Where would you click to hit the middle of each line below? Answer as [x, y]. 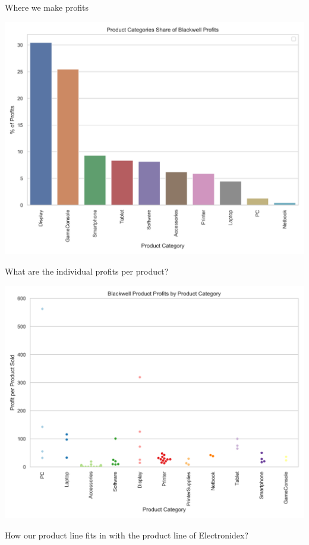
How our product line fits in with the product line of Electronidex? [127, 535]
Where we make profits [47, 7]
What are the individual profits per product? [87, 271]
